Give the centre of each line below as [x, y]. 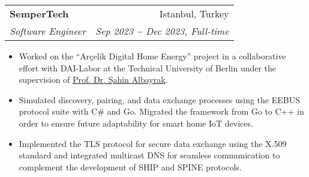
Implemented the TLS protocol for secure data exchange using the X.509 [153, 143]
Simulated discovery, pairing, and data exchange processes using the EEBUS [159, 99]
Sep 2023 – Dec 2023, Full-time [162, 31]
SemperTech [39, 13]
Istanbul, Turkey [194, 13]
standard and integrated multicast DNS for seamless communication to [149, 155]
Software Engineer [48, 31]
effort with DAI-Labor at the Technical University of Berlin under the [148, 67]
